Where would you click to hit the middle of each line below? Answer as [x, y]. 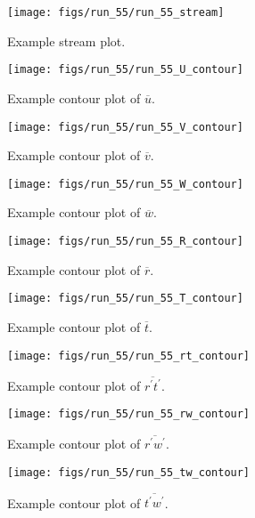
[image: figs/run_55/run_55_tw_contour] [129, 473]
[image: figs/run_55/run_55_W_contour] [125, 184]
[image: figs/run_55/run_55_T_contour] [125, 299]
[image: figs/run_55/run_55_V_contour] [125, 127]
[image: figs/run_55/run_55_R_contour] [125, 241]
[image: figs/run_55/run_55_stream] [116, 12]
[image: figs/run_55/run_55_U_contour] [125, 70]
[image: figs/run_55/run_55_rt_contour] [129, 356]
